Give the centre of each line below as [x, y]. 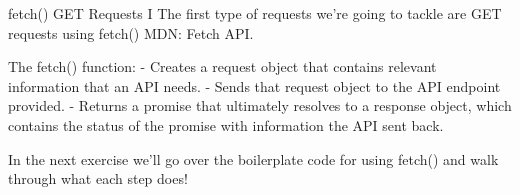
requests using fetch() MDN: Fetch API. [131, 32]
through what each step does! [98, 178]
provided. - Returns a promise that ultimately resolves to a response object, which [260, 105]
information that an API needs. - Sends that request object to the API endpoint [254, 85]
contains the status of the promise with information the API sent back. [226, 124]
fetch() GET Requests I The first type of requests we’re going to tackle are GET [255, 13]
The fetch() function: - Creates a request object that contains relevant [222, 66]
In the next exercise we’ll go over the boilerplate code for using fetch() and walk [253, 158]
